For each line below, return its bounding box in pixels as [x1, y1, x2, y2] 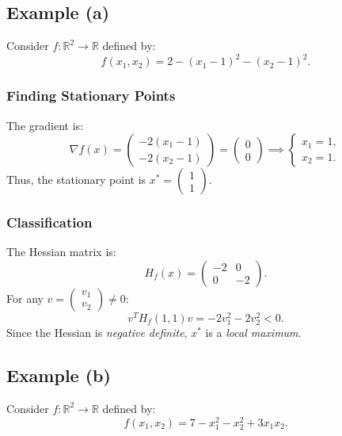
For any [6, 289, 44, 306]
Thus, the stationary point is [6, 171, 146, 188]
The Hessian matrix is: [6, 243, 116, 260]
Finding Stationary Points [6, 86, 176, 105]
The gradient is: [6, 117, 83, 133]
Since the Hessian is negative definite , [6, 324, 188, 341]
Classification [6, 212, 93, 232]
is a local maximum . [205, 324, 302, 341]
